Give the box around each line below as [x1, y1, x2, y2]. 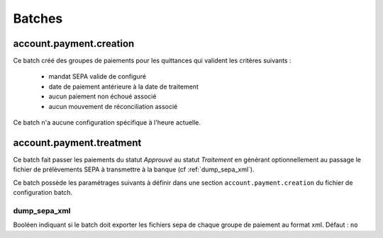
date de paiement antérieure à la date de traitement [48, 82, 199, 91]
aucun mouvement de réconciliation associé [48, 102, 178, 110]
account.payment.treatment [13, 137, 142, 149]
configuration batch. [13, 188, 73, 197]
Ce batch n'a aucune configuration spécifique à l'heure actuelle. [13, 118, 201, 127]
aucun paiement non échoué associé [48, 92, 157, 101]
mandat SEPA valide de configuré [48, 72, 147, 81]
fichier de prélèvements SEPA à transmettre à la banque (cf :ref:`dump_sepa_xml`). [13, 165, 255, 174]
